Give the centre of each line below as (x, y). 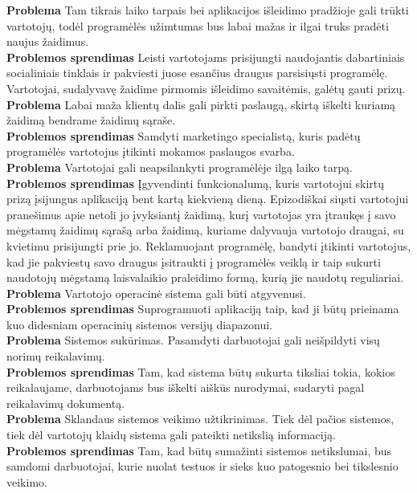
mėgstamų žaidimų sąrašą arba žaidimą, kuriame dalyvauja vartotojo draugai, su (205, 230)
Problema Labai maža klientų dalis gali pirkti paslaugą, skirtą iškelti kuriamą (201, 104)
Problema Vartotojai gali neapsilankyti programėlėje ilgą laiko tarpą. (180, 167)
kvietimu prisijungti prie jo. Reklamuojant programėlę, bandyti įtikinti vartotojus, (209, 245)
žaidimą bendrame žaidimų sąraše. (91, 120)
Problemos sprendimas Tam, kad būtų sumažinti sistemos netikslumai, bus (199, 450)
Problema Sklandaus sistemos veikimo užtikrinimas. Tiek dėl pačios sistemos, (200, 419)
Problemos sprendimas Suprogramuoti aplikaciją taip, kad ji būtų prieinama (203, 309)
